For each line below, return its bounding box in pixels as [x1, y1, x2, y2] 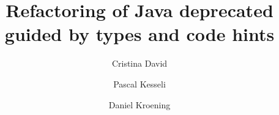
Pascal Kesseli [113, 77, 166, 90]
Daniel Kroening [108, 98, 171, 111]
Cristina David [111, 57, 168, 70]
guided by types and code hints [4, 21, 275, 46]
